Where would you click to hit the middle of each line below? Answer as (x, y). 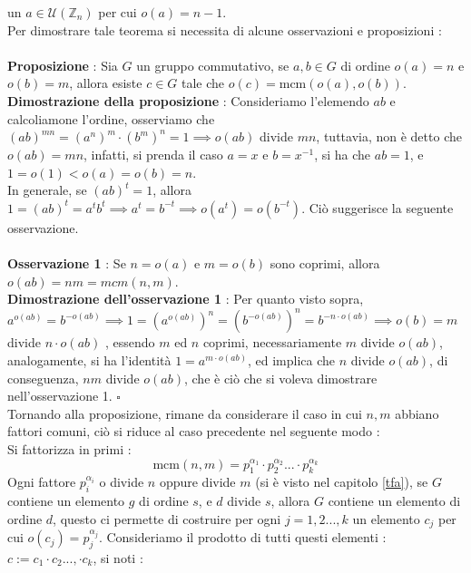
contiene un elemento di (394, 501)
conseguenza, (43, 378)
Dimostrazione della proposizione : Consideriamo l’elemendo (188, 100)
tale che (203, 83)
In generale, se (47, 190)
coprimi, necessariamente (272, 342)
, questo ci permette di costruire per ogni (167, 518)
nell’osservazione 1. (60, 396)
